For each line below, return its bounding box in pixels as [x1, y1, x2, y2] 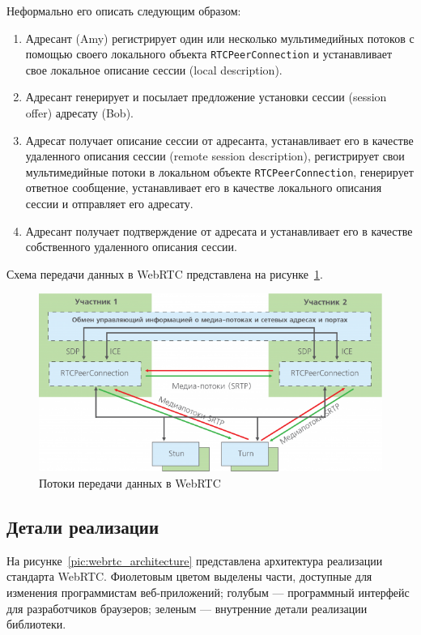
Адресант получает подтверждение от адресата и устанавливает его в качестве [25, 222, 413, 239]
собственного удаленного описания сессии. [25, 238, 237, 255]
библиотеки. [6, 616, 66, 633]
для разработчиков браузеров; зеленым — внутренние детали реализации [6, 599, 368, 616]
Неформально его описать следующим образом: [6, 2, 241, 19]
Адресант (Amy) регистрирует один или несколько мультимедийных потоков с [25, 29, 415, 46]
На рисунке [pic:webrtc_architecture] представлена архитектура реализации [6, 552, 383, 569]
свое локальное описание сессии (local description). [25, 61, 283, 78]
